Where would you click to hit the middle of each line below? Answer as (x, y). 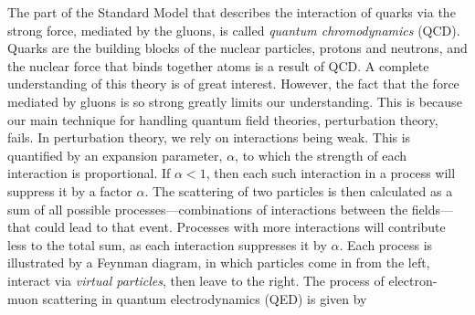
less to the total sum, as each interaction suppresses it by (167, 244)
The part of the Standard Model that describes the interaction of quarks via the (232, 12)
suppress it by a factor (70, 190)
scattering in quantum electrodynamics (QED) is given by (205, 298)
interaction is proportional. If (89, 173)
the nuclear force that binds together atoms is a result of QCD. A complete (218, 65)
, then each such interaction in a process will (331, 173)
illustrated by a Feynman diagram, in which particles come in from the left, (219, 262)
